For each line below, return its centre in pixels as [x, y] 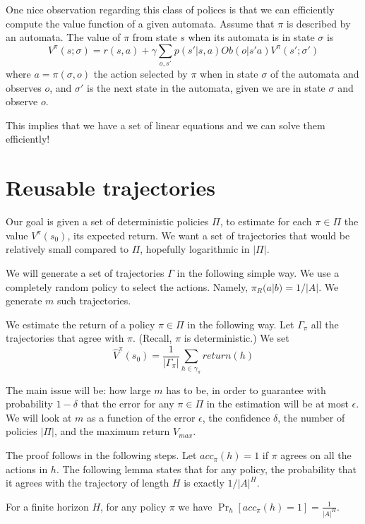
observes [24, 87]
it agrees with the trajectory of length [88, 483]
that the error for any [127, 404]
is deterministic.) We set [237, 338]
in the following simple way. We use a [258, 272]
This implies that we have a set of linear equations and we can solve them [166, 125]
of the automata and [315, 74]
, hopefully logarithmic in [195, 249]
